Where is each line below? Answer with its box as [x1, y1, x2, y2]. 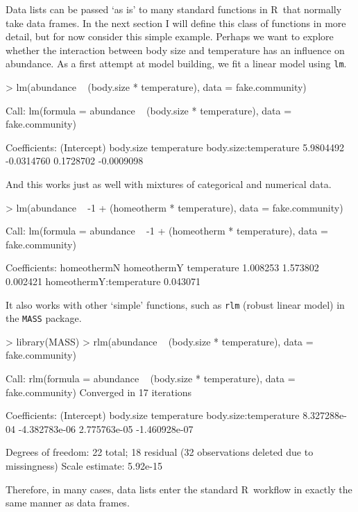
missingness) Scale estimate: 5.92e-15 [6, 459, 162, 473]
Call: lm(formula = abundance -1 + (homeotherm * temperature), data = [6, 223, 328, 238]
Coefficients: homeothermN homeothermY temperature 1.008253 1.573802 [6, 260, 319, 275]
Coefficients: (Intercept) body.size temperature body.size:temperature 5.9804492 [6, 139, 345, 154]
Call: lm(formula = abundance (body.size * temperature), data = [6, 103, 292, 117]
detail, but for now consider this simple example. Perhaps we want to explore [6, 29, 334, 44]
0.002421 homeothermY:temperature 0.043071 [6, 273, 201, 288]
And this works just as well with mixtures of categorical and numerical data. [6, 177, 332, 191]
